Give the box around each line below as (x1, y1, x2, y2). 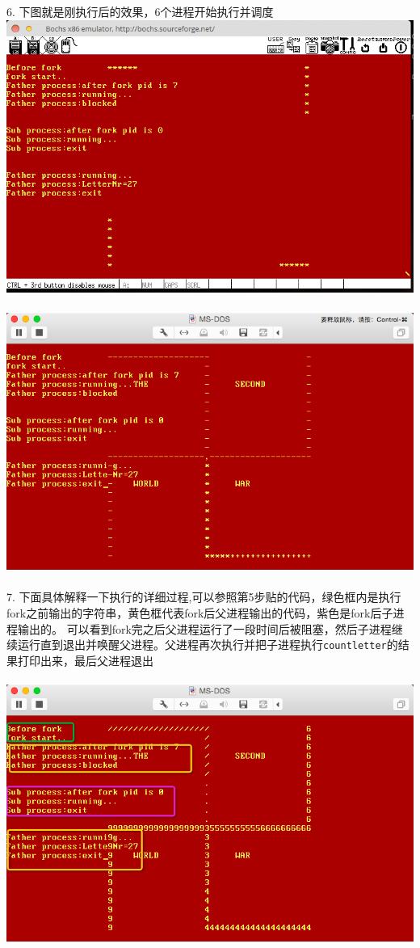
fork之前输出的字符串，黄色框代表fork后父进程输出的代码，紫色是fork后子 (6, 604, 393, 621)
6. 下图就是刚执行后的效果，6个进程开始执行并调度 (6, 3, 274, 19)
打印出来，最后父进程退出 (17, 651, 153, 668)
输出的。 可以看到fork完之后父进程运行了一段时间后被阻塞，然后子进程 (17, 620, 392, 637)
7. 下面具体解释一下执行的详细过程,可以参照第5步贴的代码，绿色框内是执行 (6, 588, 401, 605)
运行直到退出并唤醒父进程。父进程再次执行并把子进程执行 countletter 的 (17, 636, 398, 653)
